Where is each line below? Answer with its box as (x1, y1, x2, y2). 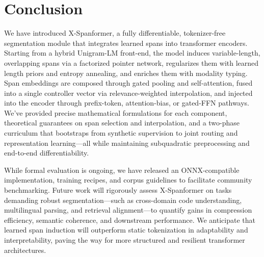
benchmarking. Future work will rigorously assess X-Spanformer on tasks (4, 185, 232, 195)
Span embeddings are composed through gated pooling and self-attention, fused (4, 78, 253, 88)
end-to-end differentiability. (4, 147, 89, 158)
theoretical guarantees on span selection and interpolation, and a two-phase (4, 117, 240, 128)
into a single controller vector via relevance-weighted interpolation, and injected (4, 87, 253, 98)
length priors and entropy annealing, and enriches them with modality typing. (4, 67, 248, 78)
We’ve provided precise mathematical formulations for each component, (4, 107, 227, 118)
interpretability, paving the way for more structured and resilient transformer (4, 235, 245, 245)
